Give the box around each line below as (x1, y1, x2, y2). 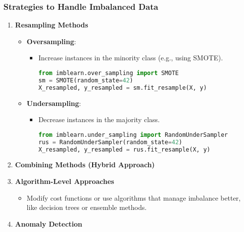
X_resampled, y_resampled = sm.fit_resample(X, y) (38, 84, 207, 91)
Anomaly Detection (15, 218, 82, 229)
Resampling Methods (15, 20, 88, 30)
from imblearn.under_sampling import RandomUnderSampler (38, 131, 228, 138)
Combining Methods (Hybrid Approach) (15, 159, 155, 170)
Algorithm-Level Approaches (15, 176, 114, 186)
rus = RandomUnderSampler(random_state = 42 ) (38, 138, 182, 146)
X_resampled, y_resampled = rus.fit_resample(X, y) (38, 146, 211, 153)
